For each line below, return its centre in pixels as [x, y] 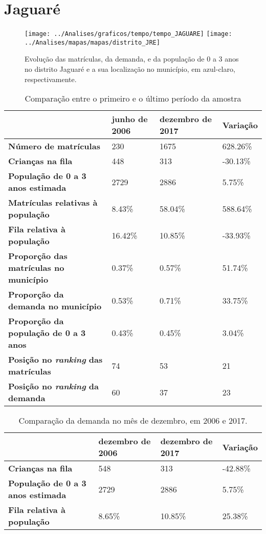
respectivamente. [51, 79]
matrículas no [36, 268]
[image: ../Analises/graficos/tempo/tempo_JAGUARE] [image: [128, 34]
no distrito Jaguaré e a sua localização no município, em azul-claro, [130, 69]
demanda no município [55, 306]
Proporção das [38, 256]
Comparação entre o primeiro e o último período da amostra [133, 98]
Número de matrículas [54, 146]
